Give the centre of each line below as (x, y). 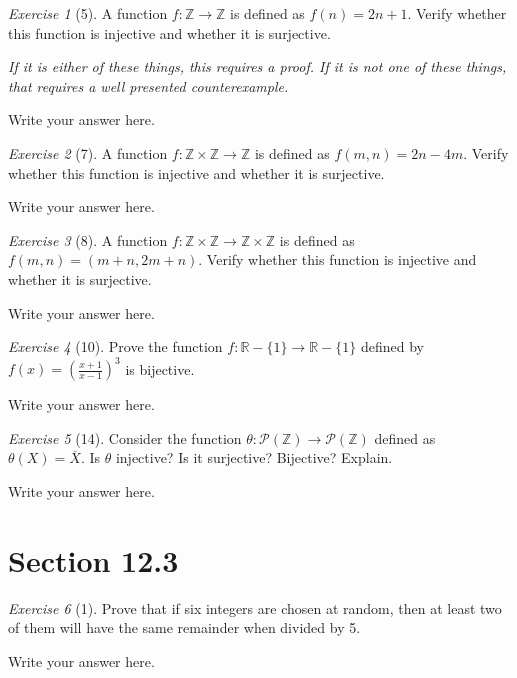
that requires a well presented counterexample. (148, 85)
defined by (392, 346)
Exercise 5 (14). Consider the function (125, 437)
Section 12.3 (93, 559)
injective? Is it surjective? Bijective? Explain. (254, 457)
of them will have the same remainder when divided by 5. (184, 627)
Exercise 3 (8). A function (88, 239)
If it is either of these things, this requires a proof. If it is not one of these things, (257, 66)
